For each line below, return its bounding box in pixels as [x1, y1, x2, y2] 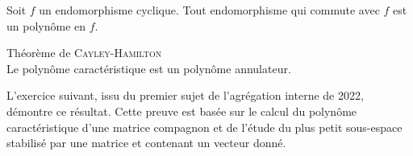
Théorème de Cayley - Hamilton [6, 44, 162, 61]
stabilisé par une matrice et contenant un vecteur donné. [6, 134, 286, 151]
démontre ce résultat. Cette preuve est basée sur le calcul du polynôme [6, 102, 357, 119]
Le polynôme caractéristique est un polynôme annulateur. [6, 60, 291, 76]
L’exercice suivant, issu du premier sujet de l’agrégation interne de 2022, [6, 87, 364, 104]
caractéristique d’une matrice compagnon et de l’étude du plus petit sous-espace [6, 118, 403, 135]
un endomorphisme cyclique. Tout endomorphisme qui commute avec [39, 2, 380, 18]
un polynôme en [6, 17, 86, 34]
